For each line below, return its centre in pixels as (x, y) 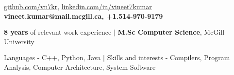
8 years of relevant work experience (58, 32)
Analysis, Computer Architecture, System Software (80, 67)
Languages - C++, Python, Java (52, 57)
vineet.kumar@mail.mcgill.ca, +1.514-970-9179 (84, 16)
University (19, 41)
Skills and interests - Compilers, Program (168, 57)
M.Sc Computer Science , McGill (171, 32)
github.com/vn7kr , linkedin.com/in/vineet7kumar (78, 6)
